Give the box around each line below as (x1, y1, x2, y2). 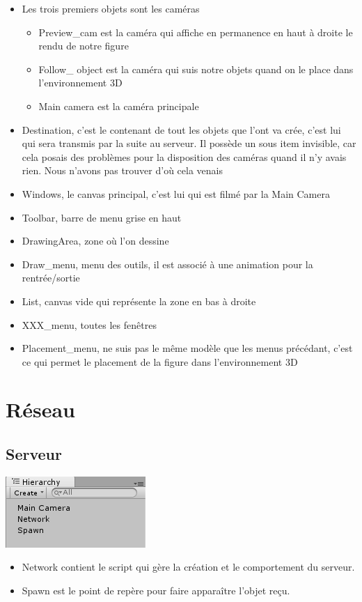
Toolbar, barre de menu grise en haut (22, 210, 182, 224)
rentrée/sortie (22, 270, 80, 285)
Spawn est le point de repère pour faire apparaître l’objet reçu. (22, 583, 290, 598)
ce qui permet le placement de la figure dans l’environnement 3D (22, 354, 298, 369)
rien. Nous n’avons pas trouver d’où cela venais (22, 163, 223, 178)
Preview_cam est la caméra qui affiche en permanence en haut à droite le (38, 24, 353, 39)
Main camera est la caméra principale (38, 98, 199, 113)
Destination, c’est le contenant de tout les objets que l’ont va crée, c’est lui (22, 122, 341, 137)
